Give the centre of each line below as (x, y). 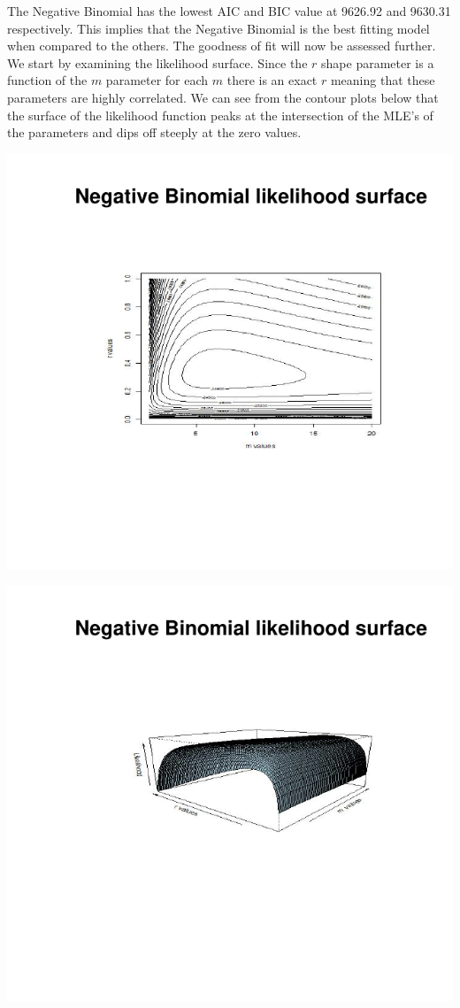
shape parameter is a (378, 62)
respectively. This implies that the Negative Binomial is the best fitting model (218, 28)
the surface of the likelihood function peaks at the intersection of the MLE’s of (220, 115)
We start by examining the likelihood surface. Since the (157, 62)
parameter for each (157, 80)
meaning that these (383, 80)
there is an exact (272, 80)
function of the (47, 80)
